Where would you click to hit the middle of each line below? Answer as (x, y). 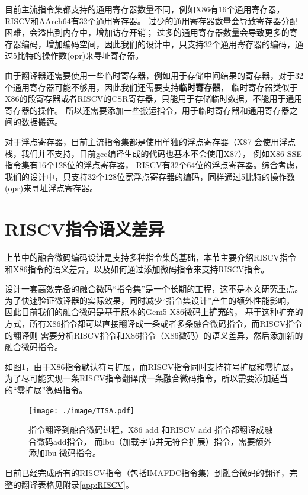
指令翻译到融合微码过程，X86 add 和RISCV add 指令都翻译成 (147, 430)
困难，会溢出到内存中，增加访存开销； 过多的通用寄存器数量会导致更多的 (147, 32)
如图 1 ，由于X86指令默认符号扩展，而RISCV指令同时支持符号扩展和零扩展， (152, 366)
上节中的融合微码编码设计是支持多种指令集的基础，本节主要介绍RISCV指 (146, 257)
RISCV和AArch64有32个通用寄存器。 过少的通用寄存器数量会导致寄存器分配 (151, 20)
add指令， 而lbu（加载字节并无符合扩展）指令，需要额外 (162, 441)
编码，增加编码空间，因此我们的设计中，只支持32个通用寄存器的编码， (158, 44)
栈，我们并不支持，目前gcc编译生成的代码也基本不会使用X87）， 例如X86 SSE (153, 153)
